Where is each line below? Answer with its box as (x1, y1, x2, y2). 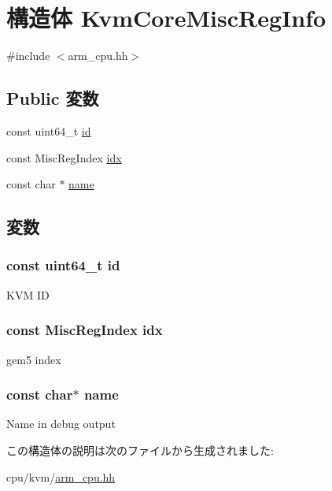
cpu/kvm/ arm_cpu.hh (6, 468, 116, 485)
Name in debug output (6, 415, 116, 432)
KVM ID (6, 286, 50, 303)
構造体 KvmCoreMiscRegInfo (6, 2, 326, 34)
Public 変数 (6, 86, 99, 110)
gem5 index (6, 351, 61, 367)
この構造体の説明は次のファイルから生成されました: (6, 441, 274, 458)
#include (6, 47, 50, 64)
